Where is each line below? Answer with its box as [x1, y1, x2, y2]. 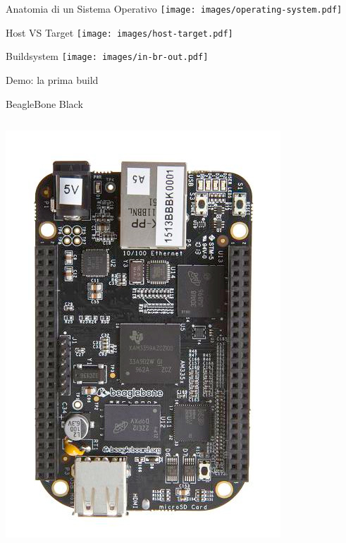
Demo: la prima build [6, 72, 99, 87]
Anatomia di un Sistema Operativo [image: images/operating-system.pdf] [6, 1, 342, 16]
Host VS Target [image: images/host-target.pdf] [6, 25, 233, 39]
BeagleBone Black [6, 96, 83, 111]
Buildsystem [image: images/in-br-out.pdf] [6, 49, 209, 63]
